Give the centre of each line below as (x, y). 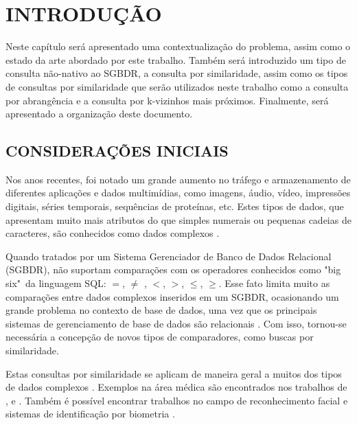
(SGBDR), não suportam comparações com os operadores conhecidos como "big (173, 269)
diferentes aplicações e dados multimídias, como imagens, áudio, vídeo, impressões (178, 193)
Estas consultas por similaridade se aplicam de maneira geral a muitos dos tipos (174, 373)
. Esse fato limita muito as (274, 283)
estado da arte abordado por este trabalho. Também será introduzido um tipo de (176, 59)
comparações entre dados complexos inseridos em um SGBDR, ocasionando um (172, 296)
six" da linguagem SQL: (56, 283)
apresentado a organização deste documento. (99, 114)
